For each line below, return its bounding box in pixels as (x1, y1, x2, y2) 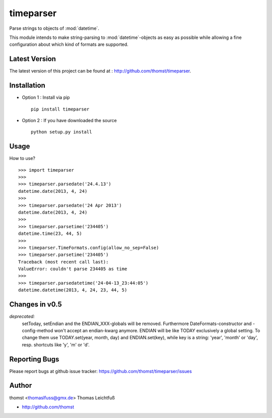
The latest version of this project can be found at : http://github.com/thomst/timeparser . (9, 68, 191, 74)
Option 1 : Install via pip (22, 94, 70, 100)
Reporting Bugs (9, 355, 59, 363)
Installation (9, 81, 45, 90)
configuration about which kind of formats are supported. (9, 41, 128, 47)
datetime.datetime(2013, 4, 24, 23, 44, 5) (18, 287, 127, 293)
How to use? (9, 155, 35, 162)
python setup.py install (31, 129, 92, 135)
